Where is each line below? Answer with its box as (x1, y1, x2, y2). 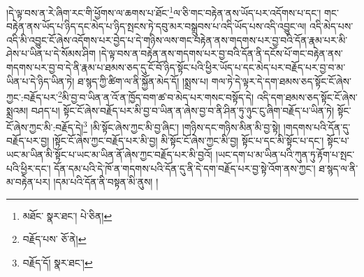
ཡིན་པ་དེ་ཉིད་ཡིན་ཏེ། (6, 73, 75, 88)
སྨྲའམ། (6, 103, 29, 118)
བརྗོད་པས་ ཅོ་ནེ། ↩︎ (22, 232, 87, 246)
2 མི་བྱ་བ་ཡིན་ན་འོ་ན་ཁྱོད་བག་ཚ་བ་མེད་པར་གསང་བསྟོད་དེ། (57, 88, 254, 104)
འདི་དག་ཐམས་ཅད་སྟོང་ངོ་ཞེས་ (256, 89, 358, 104)
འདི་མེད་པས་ (310, 19, 354, 33)
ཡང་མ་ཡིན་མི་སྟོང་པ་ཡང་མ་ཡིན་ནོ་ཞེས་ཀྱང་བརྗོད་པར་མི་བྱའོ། (6, 147, 212, 161)
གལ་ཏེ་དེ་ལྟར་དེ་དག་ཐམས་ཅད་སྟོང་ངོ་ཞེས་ (211, 73, 351, 88)
